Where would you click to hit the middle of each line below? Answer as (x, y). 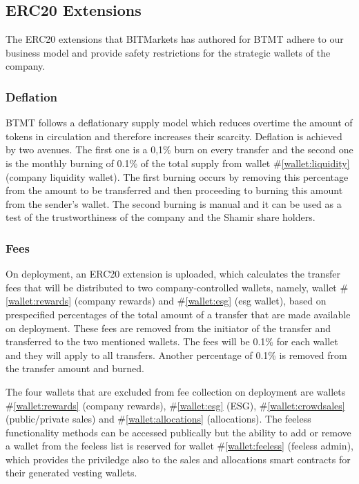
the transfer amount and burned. (75, 368)
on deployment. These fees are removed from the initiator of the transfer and (168, 328)
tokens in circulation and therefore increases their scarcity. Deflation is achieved (174, 136)
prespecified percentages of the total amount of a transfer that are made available (178, 314)
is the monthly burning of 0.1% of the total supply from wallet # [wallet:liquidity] (178, 163)
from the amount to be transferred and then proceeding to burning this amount (174, 190)
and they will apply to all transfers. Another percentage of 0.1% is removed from (176, 355)
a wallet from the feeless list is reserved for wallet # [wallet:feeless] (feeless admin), (179, 446)
